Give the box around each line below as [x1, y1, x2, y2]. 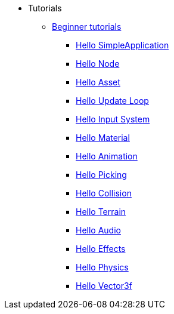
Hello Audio [76, 225, 121, 235]
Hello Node [76, 59, 120, 69]
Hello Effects [76, 244, 126, 254]
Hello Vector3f [76, 281, 132, 291]
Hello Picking [76, 170, 127, 180]
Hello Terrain [76, 207, 126, 217]
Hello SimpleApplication [76, 40, 169, 50]
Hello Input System [76, 114, 150, 124]
